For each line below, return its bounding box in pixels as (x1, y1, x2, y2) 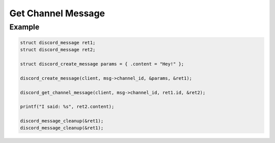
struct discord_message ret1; (20, 40, 96, 45)
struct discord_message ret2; (20, 47, 96, 53)
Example (9, 22, 40, 32)
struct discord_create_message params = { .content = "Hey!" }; (20, 61, 184, 67)
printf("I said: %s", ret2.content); (20, 104, 115, 109)
